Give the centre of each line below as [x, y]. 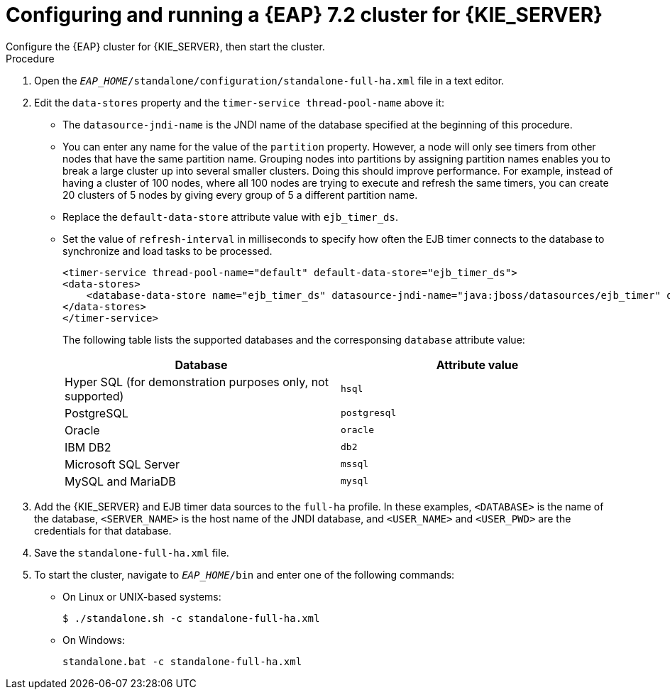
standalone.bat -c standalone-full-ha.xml [182, 661]
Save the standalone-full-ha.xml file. [132, 552]
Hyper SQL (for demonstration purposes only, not [197, 382]
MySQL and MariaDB [120, 481]
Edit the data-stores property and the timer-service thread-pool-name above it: [240, 102]
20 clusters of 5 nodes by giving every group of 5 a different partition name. [240, 195]
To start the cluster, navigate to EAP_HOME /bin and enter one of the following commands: [245, 574]
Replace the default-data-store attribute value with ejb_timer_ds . [231, 217]
